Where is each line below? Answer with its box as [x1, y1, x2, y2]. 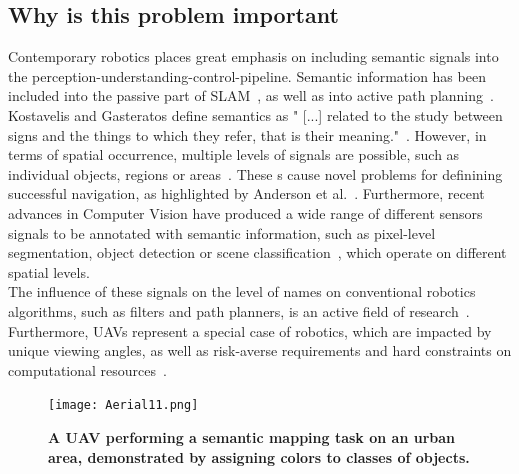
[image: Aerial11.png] [48, 398, 199, 413]
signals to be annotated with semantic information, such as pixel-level [8, 222, 436, 243]
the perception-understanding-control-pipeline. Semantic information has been [8, 65, 486, 86]
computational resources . [8, 359, 167, 380]
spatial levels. [8, 261, 90, 282]
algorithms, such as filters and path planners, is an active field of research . [8, 300, 470, 321]
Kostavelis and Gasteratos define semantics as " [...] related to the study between [8, 104, 503, 125]
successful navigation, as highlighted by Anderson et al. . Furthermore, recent [8, 183, 485, 204]
